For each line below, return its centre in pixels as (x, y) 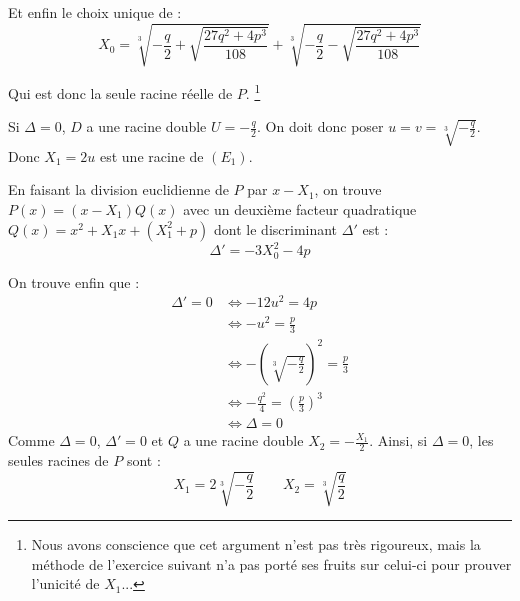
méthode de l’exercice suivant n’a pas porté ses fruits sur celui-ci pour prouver (271, 563)
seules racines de (58, 460)
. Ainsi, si (398, 440)
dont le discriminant (276, 228)
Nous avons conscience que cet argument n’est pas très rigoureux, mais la (256, 544)
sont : (143, 460)
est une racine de (151, 155)
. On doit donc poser (320, 126)
